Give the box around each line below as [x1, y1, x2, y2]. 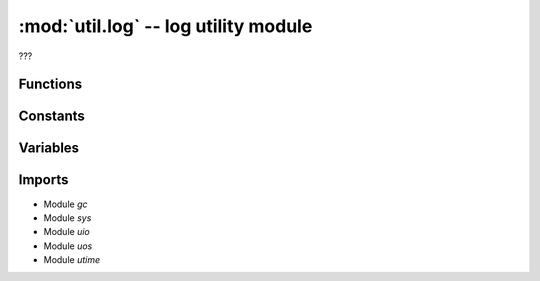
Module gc [43, 198, 88, 210]
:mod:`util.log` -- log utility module [18, 15, 313, 37]
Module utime [43, 254, 100, 266]
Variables [18, 140, 80, 157]
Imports [18, 171, 69, 189]
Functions [18, 76, 83, 93]
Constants [18, 108, 85, 125]
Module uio [43, 226, 90, 238]
